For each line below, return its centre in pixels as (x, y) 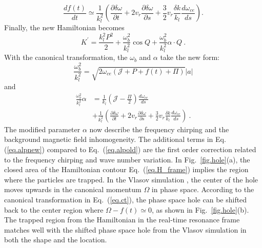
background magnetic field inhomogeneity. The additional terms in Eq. (115, 139)
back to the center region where (54, 209)
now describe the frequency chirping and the (159, 129)
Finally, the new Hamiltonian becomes (64, 27)
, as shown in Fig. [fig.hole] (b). (200, 209)
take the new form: (190, 57)
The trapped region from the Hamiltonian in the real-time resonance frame (122, 220)
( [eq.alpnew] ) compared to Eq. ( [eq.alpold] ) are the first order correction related (130, 149)
